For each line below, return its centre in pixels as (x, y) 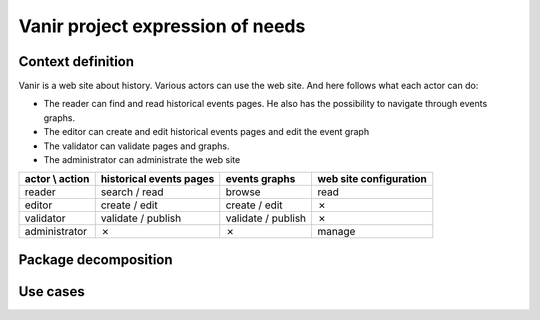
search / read (132, 192)
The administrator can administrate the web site (142, 160)
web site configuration (372, 179)
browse (243, 192)
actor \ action (57, 179)
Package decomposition (96, 259)
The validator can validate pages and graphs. (136, 146)
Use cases (51, 291)
